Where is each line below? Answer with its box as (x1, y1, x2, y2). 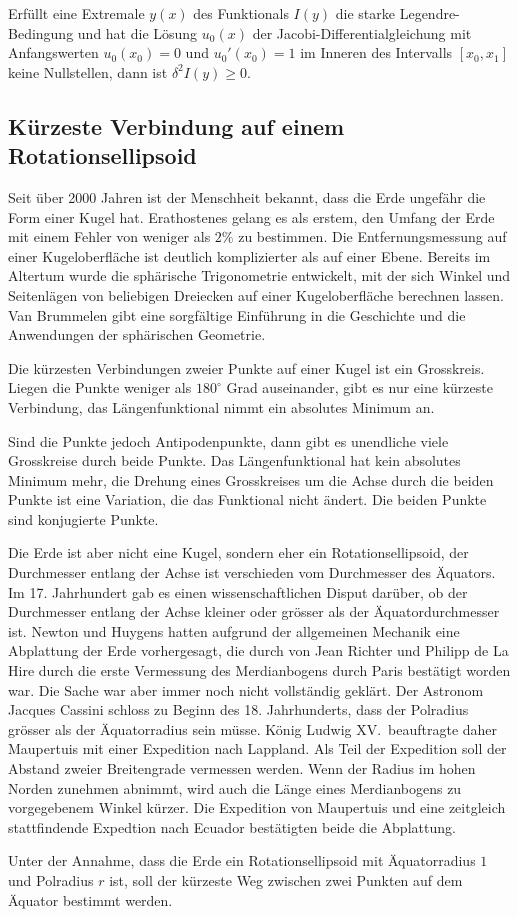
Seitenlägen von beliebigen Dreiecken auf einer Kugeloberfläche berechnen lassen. (8, 284, 504, 305)
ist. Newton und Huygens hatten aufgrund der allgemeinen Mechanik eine (8, 620, 460, 641)
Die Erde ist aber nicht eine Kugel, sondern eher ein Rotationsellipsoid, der (8, 542, 469, 563)
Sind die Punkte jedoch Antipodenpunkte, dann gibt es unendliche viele (8, 430, 449, 451)
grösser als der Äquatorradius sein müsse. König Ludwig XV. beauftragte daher (8, 718, 498, 739)
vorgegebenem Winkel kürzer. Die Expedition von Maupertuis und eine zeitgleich (8, 797, 506, 818)
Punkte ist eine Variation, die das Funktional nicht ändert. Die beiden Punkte (8, 489, 487, 510)
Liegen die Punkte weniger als (8, 377, 192, 398)
